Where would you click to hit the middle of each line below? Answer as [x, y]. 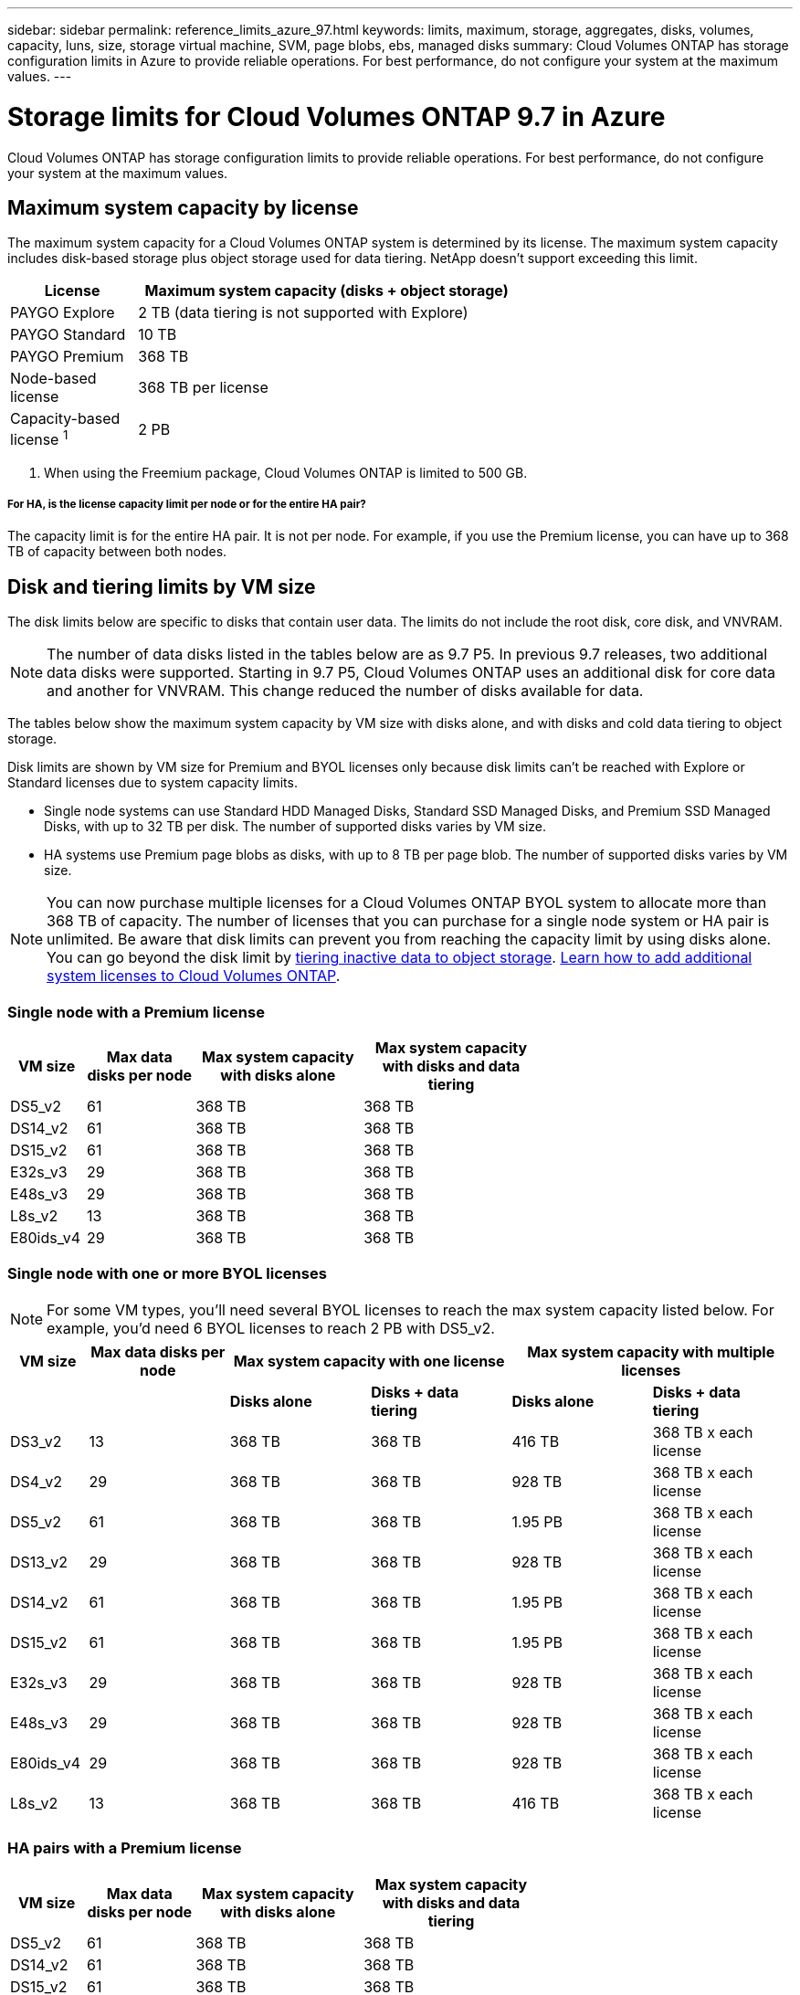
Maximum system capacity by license [183, 207]
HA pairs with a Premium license [125, 1848]
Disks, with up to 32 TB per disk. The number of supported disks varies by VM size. [295, 827]
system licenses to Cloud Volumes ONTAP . [194, 976]
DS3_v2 [36, 1441]
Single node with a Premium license [136, 1012]
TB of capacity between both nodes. [117, 552]
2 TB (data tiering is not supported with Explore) [303, 313]
